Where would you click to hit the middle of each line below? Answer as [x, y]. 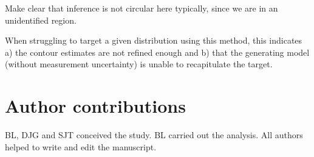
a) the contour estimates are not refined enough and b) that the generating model [157, 52]
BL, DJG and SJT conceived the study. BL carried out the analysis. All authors [154, 135]
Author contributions [95, 106]
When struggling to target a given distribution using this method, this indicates [154, 40]
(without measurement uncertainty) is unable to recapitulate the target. [139, 64]
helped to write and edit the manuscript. [81, 146]
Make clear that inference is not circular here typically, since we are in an [142, 8]
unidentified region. [41, 20]
